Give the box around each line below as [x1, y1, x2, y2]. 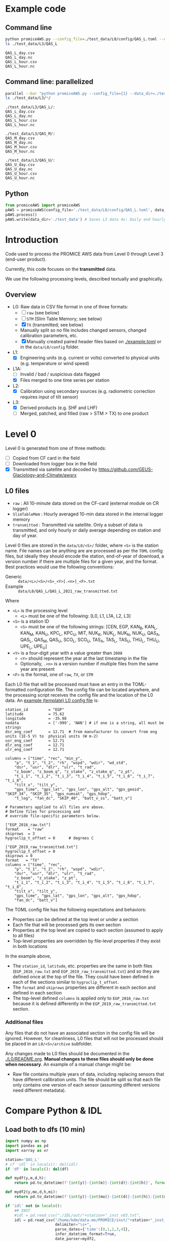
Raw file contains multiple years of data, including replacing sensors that [12, 1071, 164, 1077]
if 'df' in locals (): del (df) [5, 1167, 69, 1172]
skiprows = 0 [5, 853, 33, 858]
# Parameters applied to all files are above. [5, 805, 105, 810]
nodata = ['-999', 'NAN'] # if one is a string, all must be [5, 720, 164, 726]
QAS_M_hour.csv [5, 145, 37, 150]
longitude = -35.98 [5, 716, 67, 721]
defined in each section [12, 989, 62, 995]
